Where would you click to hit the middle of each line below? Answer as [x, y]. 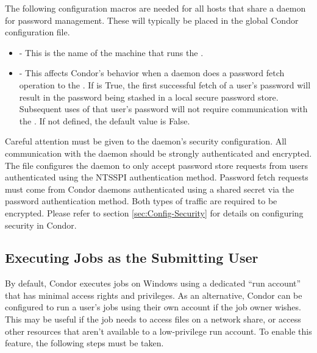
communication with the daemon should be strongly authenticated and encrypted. [158, 153]
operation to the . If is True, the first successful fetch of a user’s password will [165, 84]
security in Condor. [41, 225]
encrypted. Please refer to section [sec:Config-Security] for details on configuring [154, 212]
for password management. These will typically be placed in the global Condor [152, 20]
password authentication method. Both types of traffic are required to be [141, 201]
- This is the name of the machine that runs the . [111, 52]
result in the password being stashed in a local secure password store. [149, 97]
